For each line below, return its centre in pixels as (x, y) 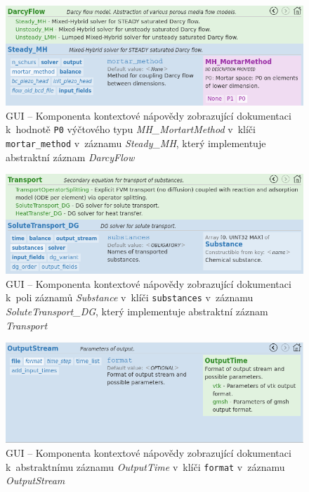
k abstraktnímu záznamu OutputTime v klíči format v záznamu (145, 466)
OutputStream (35, 480)
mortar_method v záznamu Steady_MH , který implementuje (136, 143)
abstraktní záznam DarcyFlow (70, 157)
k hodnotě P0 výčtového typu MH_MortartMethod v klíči (131, 129)
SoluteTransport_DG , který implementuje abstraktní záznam (137, 311)
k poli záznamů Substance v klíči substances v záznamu (130, 297)
